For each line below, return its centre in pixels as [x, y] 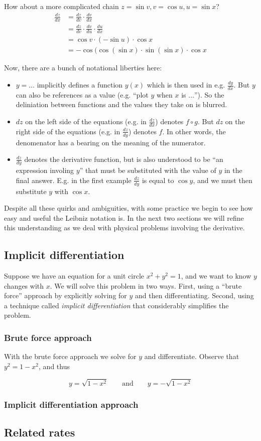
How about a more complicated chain [61, 6]
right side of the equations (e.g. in [68, 131]
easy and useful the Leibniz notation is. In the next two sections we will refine [124, 217]
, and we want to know [216, 276]
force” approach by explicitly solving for [66, 295]
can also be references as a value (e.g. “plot [82, 94]
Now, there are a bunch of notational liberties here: [83, 68]
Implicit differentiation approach [71, 404]
